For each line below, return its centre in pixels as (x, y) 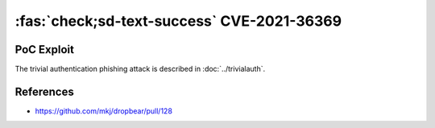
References (44, 91)
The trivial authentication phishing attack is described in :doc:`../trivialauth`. (140, 69)
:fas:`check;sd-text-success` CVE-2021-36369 (178, 21)
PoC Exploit (44, 50)
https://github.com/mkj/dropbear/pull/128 (104, 111)
